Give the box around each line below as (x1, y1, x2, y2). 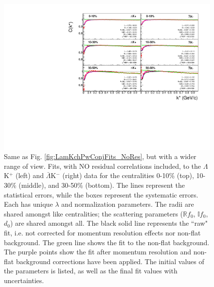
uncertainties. (4, 275, 44, 285)
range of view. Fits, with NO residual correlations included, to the (4, 161, 201, 171)
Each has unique (4, 199, 53, 209)
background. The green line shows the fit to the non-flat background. (4, 237, 210, 247)
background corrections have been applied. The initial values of (16, 256, 204, 266)
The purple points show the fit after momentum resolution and (4, 247, 191, 257)
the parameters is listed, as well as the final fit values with (4, 266, 178, 276)
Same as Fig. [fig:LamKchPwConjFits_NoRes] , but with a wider (4, 151, 196, 161)
